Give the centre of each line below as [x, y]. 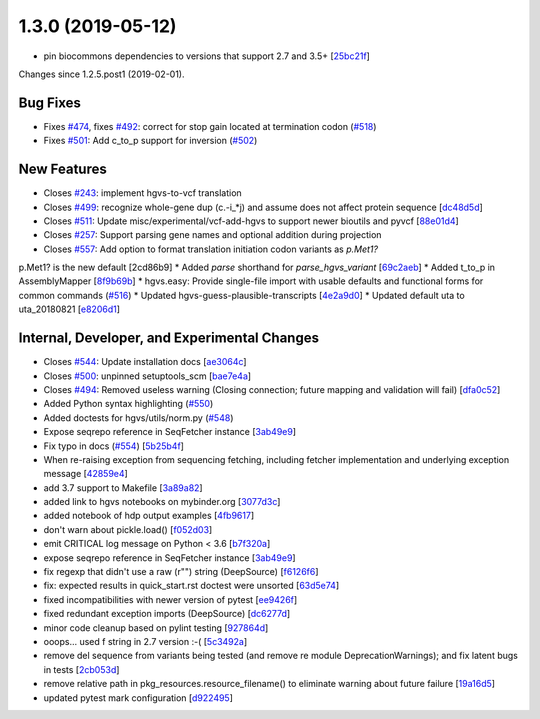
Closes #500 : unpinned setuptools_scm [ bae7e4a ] [147, 376]
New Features [62, 169]
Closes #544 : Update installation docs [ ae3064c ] [145, 362]
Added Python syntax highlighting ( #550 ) [128, 404]
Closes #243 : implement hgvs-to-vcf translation [142, 193]
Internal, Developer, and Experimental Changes [169, 338]
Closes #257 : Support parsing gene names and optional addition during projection [212, 235]
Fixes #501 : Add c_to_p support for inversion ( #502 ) [150, 141]
